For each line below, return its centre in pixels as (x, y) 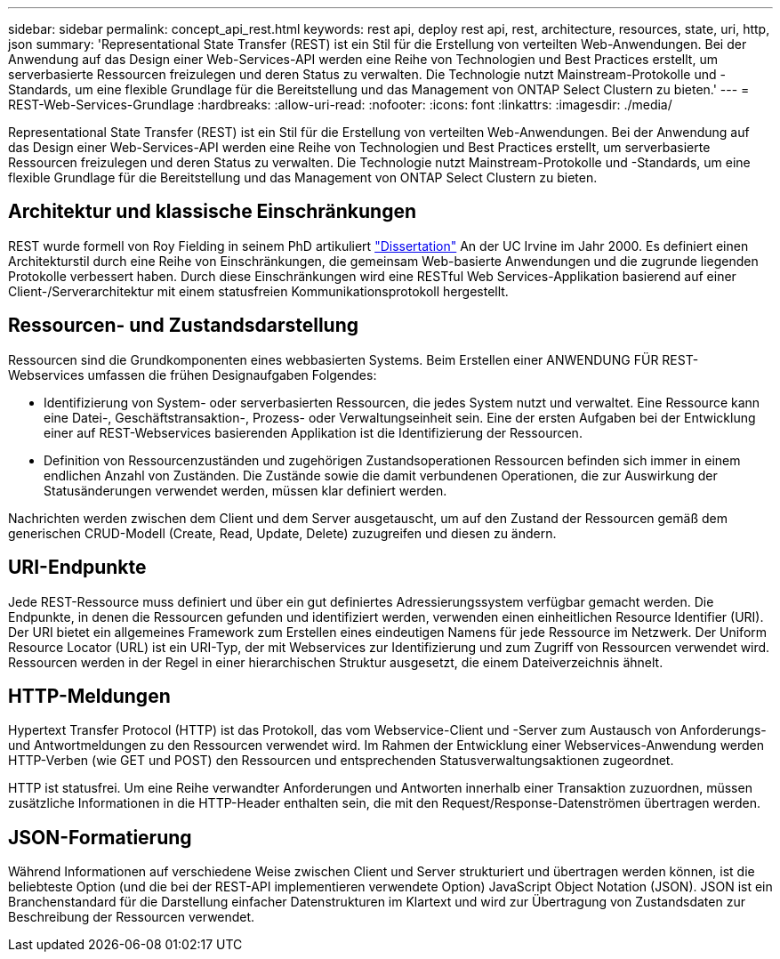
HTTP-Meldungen (89, 696)
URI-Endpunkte (77, 568)
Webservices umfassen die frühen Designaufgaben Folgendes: (193, 375)
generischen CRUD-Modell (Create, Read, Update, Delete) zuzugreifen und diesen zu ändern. (282, 533)
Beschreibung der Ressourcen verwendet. (132, 917)
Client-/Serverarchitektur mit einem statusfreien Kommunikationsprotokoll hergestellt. (258, 291)
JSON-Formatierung (100, 837)
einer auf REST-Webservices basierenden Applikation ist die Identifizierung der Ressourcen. (313, 432)
